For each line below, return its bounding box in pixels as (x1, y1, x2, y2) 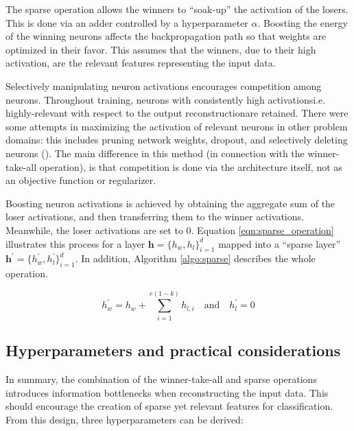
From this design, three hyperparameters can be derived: (5, 412, 244, 426)
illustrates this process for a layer (5, 236, 145, 251)
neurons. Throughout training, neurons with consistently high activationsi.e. (5, 92, 326, 106)
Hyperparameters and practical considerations (5, 340, 341, 361)
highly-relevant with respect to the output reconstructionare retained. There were (5, 106, 349, 120)
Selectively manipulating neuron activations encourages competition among (5, 78, 322, 93)
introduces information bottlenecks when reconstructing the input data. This (5, 385, 329, 399)
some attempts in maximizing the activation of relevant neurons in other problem (5, 119, 348, 133)
